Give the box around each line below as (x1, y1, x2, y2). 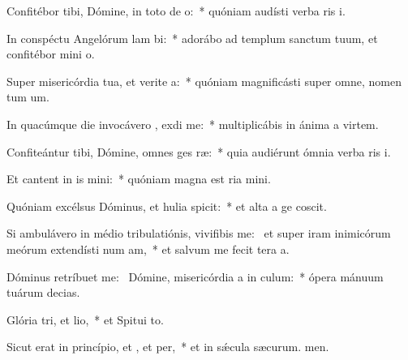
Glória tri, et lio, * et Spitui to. (6, 311, 164, 328)
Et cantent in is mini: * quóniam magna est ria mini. (6, 170, 271, 187)
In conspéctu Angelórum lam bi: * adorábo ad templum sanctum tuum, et (6, 29, 378, 46)
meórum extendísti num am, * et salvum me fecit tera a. (6, 240, 290, 257)
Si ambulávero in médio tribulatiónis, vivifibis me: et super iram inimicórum (6, 225, 391, 242)
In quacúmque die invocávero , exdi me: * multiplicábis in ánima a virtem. (6, 115, 379, 132)
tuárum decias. (6, 284, 80, 301)
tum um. (6, 88, 49, 105)
